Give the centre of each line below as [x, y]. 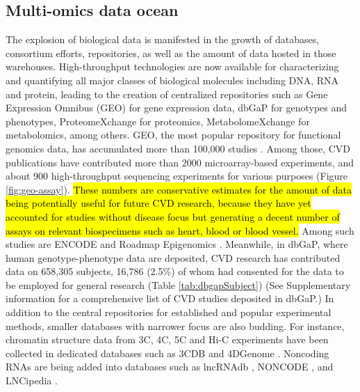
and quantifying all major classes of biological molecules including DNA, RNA [172, 80]
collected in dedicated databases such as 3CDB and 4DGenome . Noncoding [167, 353]
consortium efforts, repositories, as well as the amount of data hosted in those [171, 53]
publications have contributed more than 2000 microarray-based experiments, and [180, 162]
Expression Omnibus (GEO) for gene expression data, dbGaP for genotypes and [177, 108]
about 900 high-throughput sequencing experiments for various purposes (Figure [177, 176]
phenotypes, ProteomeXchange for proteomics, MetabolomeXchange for [158, 121]
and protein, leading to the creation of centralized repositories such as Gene [167, 94]
